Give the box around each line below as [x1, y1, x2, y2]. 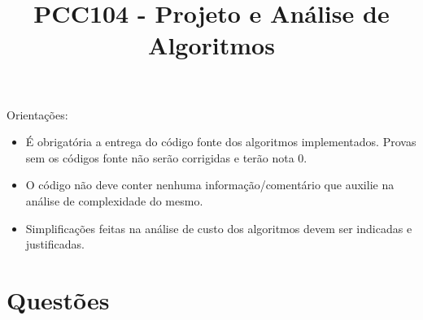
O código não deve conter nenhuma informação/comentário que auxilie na [25, 176, 395, 193]
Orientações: [7, 106, 68, 123]
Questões [7, 283, 110, 316]
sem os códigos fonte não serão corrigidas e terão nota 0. [25, 149, 307, 166]
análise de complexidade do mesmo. [25, 192, 203, 209]
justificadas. [25, 236, 85, 253]
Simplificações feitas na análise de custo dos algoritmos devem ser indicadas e [25, 219, 412, 236]
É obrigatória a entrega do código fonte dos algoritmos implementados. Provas [25, 133, 416, 150]
